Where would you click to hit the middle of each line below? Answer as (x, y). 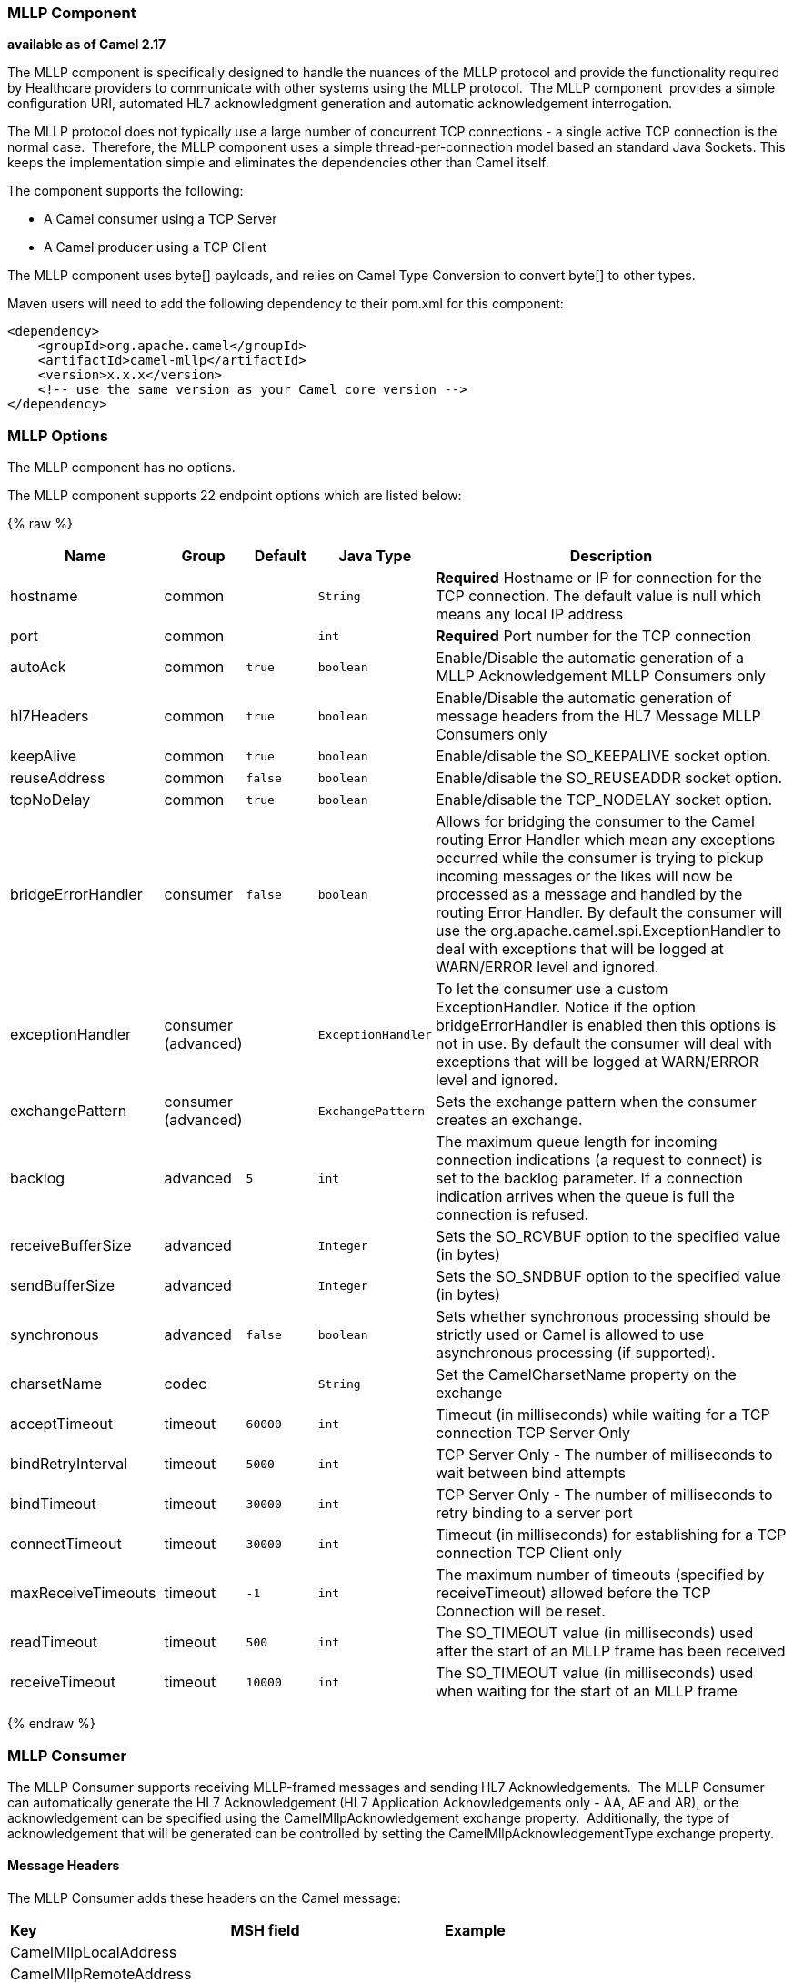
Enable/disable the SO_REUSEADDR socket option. (609, 778)
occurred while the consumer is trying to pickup (599, 858)
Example (475, 1931)
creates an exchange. (509, 1120)
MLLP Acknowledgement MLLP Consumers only (600, 676)
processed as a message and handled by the (589, 895)
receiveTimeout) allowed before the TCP (573, 1593)
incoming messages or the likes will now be (584, 876)
